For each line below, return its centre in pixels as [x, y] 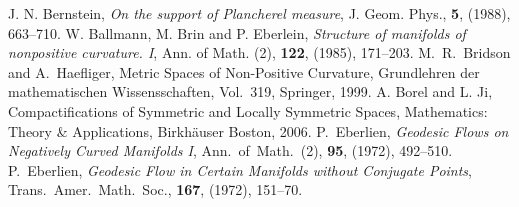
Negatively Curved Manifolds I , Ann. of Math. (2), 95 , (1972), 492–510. [230, 150]
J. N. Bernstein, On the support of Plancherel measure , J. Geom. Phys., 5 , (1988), [259, 13]
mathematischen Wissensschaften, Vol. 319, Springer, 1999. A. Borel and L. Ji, [250, 91]
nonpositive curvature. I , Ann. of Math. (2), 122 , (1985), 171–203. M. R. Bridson [259, 52]
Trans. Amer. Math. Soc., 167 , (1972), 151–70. [155, 189]
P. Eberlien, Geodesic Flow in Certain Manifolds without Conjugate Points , [240, 169]
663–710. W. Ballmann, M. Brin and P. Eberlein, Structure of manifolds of [237, 32]
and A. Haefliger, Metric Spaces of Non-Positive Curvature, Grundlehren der [244, 71]
